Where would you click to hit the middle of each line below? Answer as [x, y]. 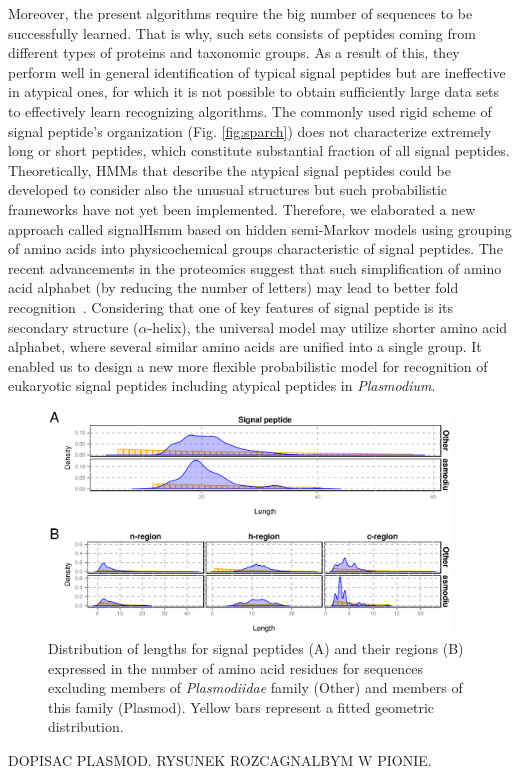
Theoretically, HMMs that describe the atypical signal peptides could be [229, 169]
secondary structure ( [73, 326]
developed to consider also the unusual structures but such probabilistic [227, 189]
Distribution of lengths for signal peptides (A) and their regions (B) [256, 648]
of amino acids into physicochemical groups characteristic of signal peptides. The [255, 248]
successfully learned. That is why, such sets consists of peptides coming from [242, 32]
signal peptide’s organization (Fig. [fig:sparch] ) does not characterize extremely [250, 130]
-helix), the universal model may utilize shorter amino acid [327, 326]
